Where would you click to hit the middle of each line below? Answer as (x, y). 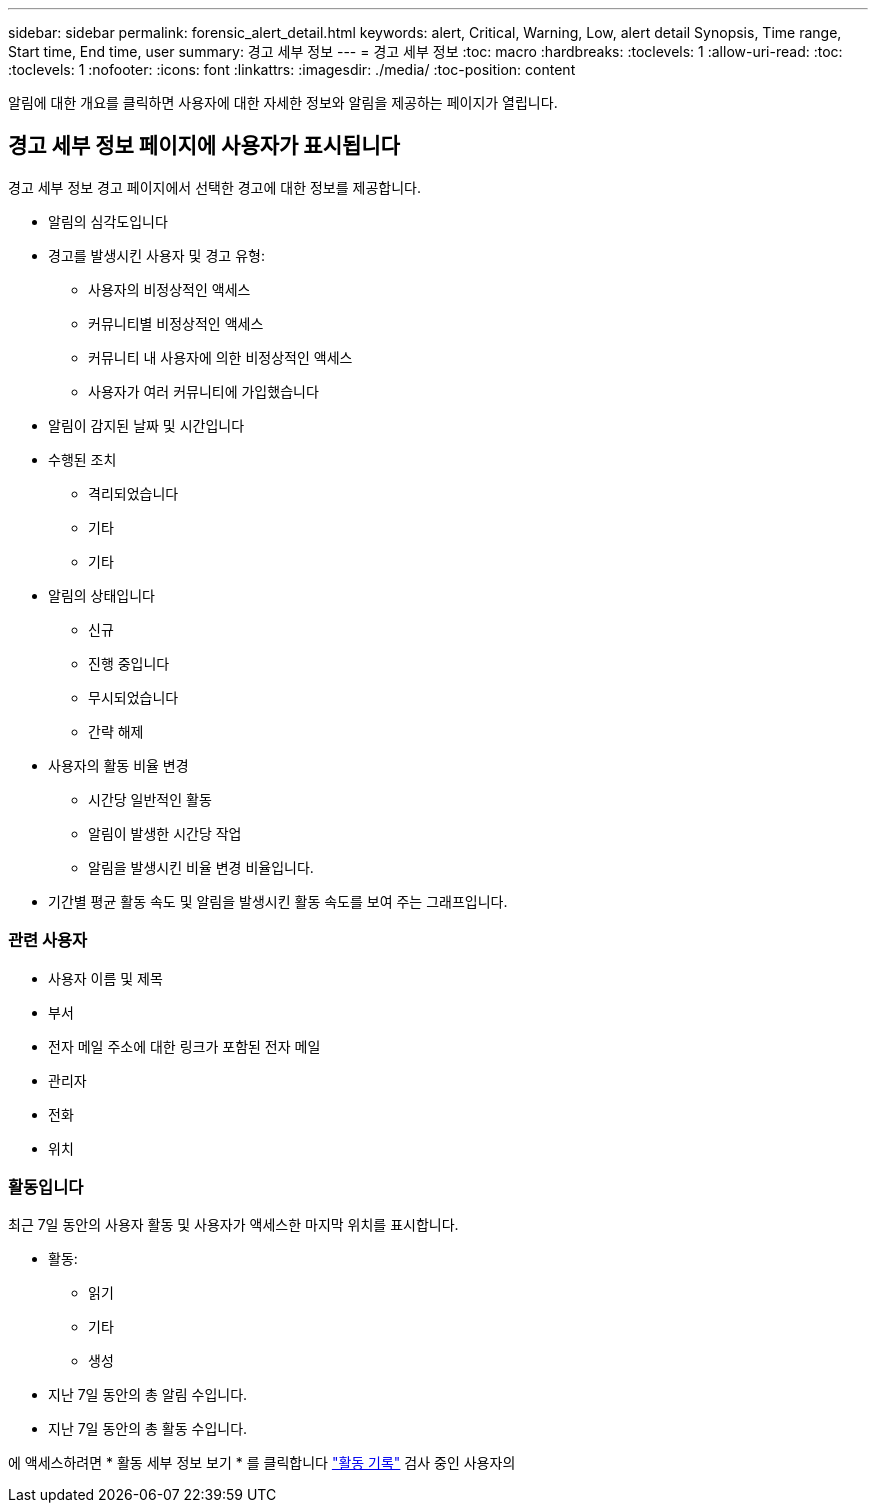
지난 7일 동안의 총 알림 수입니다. (148, 1395)
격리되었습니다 (133, 493)
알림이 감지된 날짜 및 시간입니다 (146, 425)
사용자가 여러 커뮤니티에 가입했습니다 (203, 391)
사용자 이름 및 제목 (105, 978)
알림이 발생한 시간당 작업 (165, 833)
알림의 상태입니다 (101, 595)
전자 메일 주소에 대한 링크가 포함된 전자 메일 (184, 1046)
